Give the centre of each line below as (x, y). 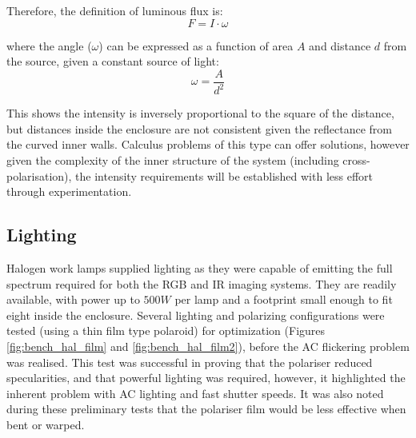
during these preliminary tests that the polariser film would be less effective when (206, 409)
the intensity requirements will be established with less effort (224, 175)
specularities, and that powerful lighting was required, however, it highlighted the (206, 378)
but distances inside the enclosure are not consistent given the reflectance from (200, 128)
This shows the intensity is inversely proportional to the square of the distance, (200, 113)
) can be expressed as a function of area (196, 45)
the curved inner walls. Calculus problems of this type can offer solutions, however (208, 144)
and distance (340, 45)
